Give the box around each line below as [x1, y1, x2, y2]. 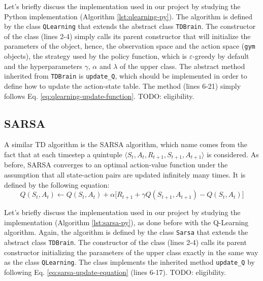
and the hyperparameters [4, 60, 82, 71]
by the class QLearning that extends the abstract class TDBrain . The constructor [4, 21, 256, 31]
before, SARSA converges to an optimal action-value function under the [4, 159, 228, 170]
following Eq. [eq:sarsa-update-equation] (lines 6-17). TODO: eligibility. [4, 266, 226, 277]
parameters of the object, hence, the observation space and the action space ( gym [4, 41, 255, 51]
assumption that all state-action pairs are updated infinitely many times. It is [4, 169, 246, 180]
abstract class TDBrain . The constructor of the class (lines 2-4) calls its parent [4, 237, 247, 247]
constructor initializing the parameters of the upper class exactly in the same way [4, 247, 258, 257]
